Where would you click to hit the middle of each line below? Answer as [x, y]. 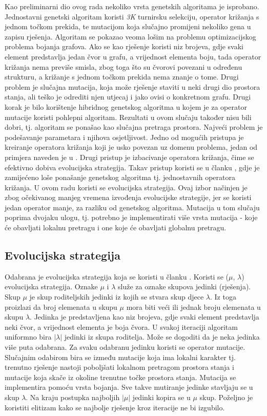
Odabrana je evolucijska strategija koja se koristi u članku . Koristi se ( [117, 276]
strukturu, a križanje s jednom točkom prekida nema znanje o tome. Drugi [122, 77]
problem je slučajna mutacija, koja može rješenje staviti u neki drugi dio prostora [132, 86]
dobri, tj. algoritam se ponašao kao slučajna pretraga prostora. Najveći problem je [134, 127]
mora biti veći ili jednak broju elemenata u [193, 306]
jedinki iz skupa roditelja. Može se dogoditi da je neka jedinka [162, 337]
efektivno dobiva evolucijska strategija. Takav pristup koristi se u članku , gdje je [132, 167]
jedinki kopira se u [161, 397]
